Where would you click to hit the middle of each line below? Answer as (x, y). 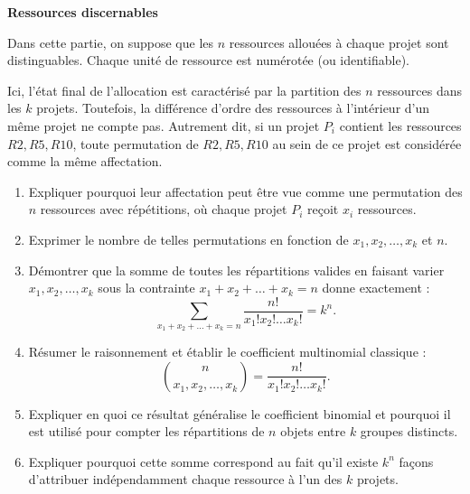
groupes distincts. (409, 431)
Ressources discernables (83, 12)
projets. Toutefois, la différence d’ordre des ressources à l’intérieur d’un (233, 108)
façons (416, 461)
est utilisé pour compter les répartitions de (146, 431)
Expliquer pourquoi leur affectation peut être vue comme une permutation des (245, 191)
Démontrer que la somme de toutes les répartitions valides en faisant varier (236, 270)
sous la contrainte (146, 288)
